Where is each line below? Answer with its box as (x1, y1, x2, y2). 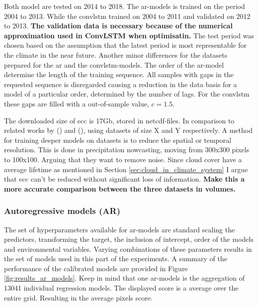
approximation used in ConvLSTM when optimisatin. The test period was (4, 30, 254, 40)
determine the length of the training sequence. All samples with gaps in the (4, 69, 234, 80)
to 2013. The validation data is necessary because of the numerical (4, 20, 233, 31)
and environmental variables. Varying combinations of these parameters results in (4, 243, 252, 254)
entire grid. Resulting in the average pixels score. (4, 292, 153, 303)
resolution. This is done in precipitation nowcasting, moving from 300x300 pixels (4, 144, 250, 155)
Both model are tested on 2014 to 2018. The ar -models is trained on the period (4, 1, 245, 11)
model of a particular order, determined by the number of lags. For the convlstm (4, 89, 250, 99)
